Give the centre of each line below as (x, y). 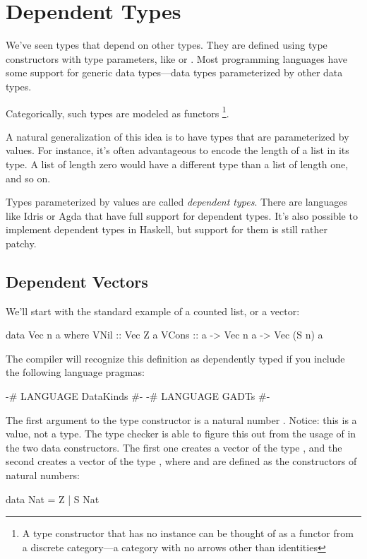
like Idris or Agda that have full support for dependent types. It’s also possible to (182, 215)
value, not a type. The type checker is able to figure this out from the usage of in (181, 434)
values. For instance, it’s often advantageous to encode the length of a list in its (178, 150)
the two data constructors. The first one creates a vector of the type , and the (174, 447)
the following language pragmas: (75, 372)
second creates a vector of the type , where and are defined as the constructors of (181, 461)
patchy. (21, 243)
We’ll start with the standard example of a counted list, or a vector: (153, 311)
